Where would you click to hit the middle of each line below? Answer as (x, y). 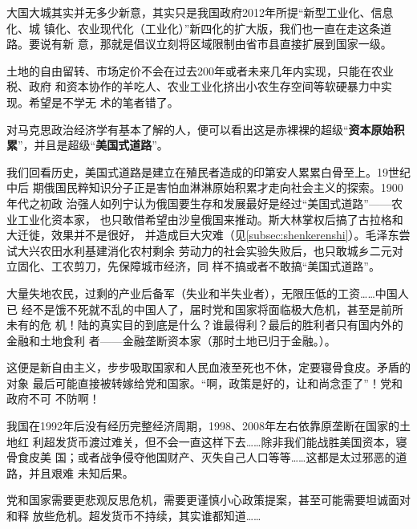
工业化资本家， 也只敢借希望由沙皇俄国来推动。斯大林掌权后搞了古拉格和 (210, 219)
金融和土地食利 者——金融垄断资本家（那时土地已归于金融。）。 (171, 340)
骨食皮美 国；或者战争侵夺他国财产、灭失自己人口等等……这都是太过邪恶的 (201, 457)
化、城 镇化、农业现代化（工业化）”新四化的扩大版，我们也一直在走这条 (194, 28)
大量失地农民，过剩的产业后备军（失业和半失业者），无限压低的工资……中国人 (208, 293)
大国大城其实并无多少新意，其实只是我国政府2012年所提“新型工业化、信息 (200, 12)
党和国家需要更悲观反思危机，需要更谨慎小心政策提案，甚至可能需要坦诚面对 (208, 500)
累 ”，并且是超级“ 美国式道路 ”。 (87, 145)
